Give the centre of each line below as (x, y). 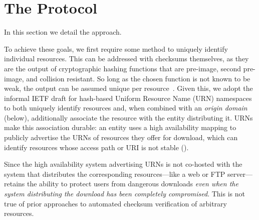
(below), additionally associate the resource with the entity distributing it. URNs (128, 117)
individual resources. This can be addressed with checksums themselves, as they (126, 59)
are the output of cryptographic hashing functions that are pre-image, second (122, 68)
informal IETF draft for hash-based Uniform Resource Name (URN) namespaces (128, 98)
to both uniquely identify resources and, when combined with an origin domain (126, 108)
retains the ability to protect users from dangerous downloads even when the (121, 184)
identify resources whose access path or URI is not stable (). (96, 147)
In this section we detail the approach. (63, 32)
